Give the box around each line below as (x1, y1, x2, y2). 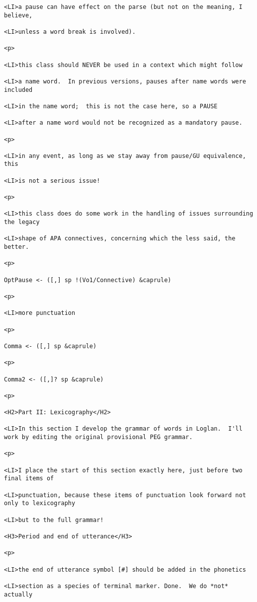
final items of (4, 475, 54, 482)
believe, (4, 11, 33, 19)
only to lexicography (4, 500, 76, 507)
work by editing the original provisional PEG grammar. (4, 434, 193, 441)
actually (4, 591, 33, 598)
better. (4, 243, 29, 251)
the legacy (4, 219, 40, 226)
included (4, 86, 33, 93)
